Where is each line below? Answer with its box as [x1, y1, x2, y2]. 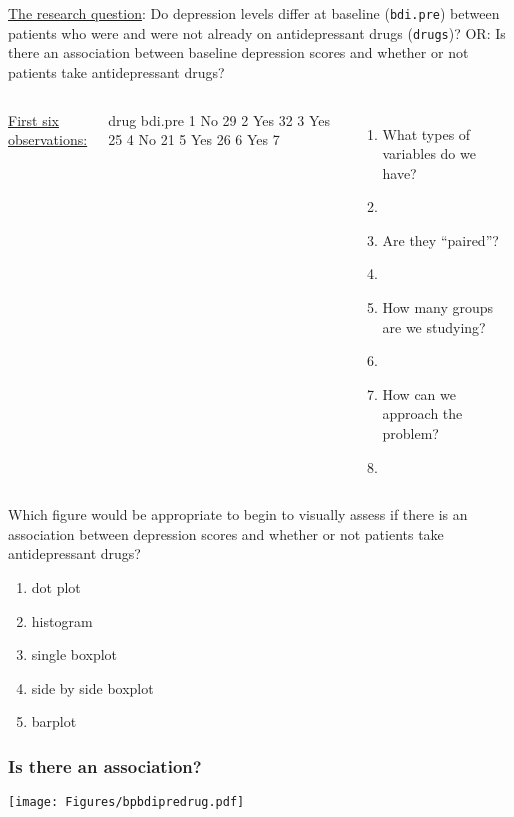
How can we [382, 383, 456, 404]
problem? [382, 423, 439, 444]
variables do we [382, 143, 476, 164]
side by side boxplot [31, 677, 154, 698]
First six [8, 109, 59, 130]
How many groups [382, 297, 494, 318]
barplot [31, 711, 77, 732]
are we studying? [382, 316, 486, 337]
